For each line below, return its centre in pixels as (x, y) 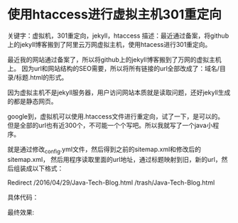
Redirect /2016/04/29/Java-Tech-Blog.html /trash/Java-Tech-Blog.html (111, 183)
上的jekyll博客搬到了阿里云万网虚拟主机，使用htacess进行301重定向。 (109, 44)
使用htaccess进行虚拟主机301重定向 (115, 15)
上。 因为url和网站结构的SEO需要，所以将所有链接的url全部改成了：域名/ (114, 68)
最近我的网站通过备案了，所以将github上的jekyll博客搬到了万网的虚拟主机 (114, 59)
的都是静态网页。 (32, 101)
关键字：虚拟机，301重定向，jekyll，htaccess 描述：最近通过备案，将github (118, 36)
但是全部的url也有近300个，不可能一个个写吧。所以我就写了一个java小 (110, 125)
